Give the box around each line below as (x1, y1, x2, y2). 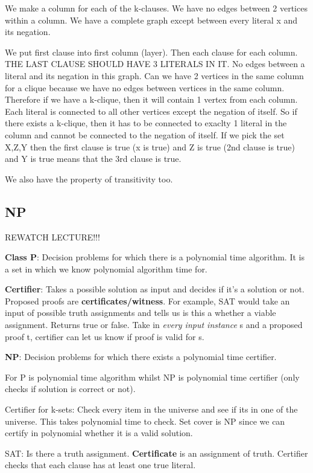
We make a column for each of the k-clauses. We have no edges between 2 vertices (5, 2, 308, 14)
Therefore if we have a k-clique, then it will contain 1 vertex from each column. (5, 93, 298, 106)
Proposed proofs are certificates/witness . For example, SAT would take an (5, 294, 290, 307)
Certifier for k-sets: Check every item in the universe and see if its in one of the (5, 403, 298, 416)
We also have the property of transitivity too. (5, 172, 173, 185)
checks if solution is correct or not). (5, 382, 136, 395)
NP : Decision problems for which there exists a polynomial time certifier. (5, 350, 277, 363)
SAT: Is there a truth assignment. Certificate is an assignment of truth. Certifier (5, 446, 308, 459)
